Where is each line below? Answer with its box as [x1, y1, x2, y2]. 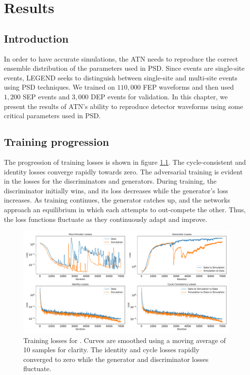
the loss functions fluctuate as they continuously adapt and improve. [4, 214, 207, 224]
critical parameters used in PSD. [4, 110, 101, 121]
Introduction [4, 31, 69, 46]
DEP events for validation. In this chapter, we [90, 91, 228, 101]
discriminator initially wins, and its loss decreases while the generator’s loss [4, 185, 228, 195]
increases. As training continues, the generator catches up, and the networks [4, 195, 231, 205]
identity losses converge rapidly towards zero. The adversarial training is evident [4, 166, 243, 176]
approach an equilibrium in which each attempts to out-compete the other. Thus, [4, 204, 246, 214]
